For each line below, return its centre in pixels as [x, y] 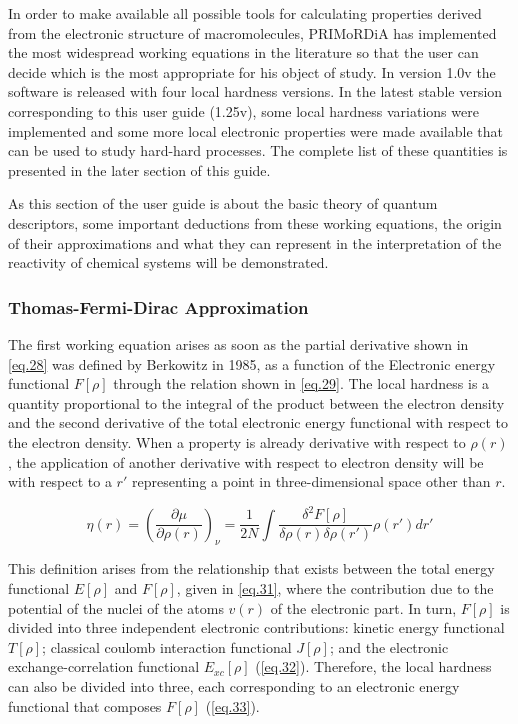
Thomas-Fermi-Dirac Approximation [158, 306]
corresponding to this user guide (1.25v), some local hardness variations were [243, 110]
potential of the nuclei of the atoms [116, 607]
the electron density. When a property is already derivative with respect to [237, 441]
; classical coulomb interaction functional [167, 646]
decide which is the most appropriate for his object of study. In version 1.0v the [252, 71]
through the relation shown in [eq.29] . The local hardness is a [301, 383]
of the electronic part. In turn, [363, 607]
